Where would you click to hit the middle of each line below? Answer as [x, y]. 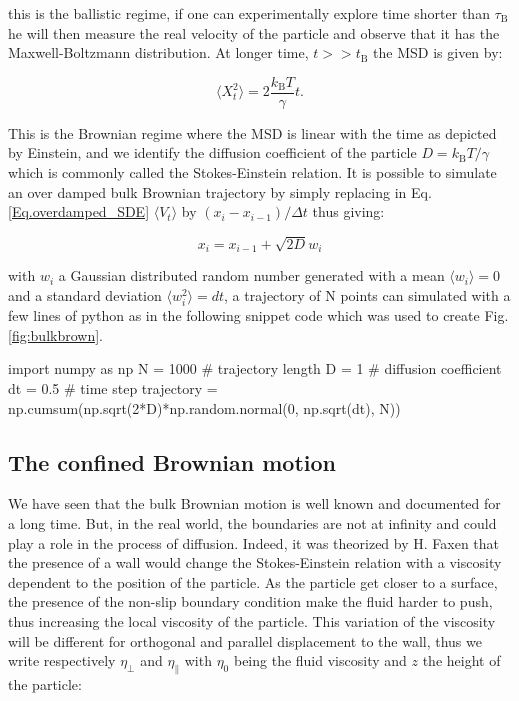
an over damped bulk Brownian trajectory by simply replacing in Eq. [220, 191]
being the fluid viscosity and [320, 660]
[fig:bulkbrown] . [55, 334]
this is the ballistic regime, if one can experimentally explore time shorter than [249, 13]
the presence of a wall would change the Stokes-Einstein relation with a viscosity [255, 562]
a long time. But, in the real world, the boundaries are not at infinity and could [252, 522]
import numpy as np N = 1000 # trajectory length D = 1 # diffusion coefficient [255, 368]
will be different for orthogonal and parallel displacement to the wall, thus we [245, 640]
